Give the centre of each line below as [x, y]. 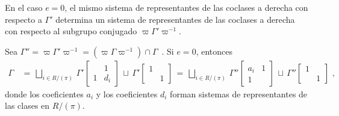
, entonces [214, 51]
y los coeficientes [127, 93]
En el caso [24, 7]
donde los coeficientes [44, 93]
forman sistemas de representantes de [239, 93]
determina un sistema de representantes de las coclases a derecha [175, 19]
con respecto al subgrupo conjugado [71, 31]
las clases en [27, 105]
